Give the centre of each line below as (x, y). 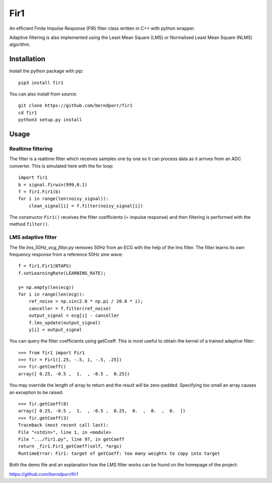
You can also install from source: (43, 94)
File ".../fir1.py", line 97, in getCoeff (72, 439)
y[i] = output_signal (55, 329)
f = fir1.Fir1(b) (40, 191)
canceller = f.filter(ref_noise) (70, 308)
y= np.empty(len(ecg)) (46, 287)
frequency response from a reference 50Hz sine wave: (66, 254)
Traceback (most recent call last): (63, 425)
